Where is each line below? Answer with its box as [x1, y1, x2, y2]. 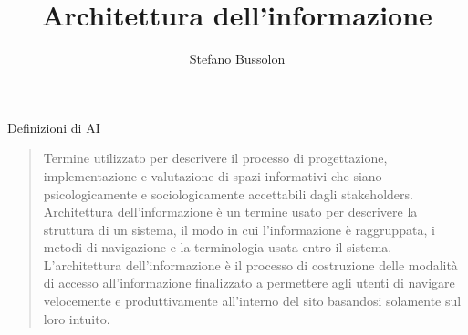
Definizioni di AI [7, 117, 100, 137]
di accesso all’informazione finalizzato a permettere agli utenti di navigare [43, 273, 455, 292]
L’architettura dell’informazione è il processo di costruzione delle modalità [43, 255, 458, 274]
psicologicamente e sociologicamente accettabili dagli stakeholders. [43, 184, 413, 203]
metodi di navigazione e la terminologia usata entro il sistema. [43, 238, 392, 257]
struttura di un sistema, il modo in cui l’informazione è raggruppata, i [43, 219, 435, 239]
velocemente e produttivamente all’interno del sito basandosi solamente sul [43, 291, 462, 310]
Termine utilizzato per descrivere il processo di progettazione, [43, 148, 388, 167]
